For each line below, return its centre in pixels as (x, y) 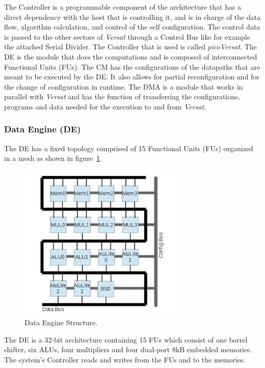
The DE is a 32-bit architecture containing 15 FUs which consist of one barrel (126, 339)
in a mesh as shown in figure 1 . (53, 158)
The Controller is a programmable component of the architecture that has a (123, 7)
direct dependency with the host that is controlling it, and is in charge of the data (132, 17)
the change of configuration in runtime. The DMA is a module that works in (124, 86)
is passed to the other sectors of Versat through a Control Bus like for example (127, 36)
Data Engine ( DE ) (43, 129)
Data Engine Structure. (61, 322)
